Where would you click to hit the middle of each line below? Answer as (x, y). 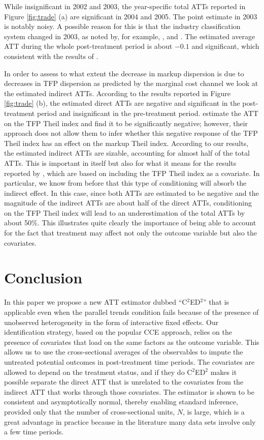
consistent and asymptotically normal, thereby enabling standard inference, (121, 402)
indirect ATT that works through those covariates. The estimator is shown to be (129, 391)
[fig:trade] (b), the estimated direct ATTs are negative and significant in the (122, 103)
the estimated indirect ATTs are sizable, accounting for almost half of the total (127, 153)
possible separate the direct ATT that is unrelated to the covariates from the (124, 382)
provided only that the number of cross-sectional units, (90, 411)
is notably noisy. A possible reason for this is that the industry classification (122, 26)
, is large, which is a (213, 411)
